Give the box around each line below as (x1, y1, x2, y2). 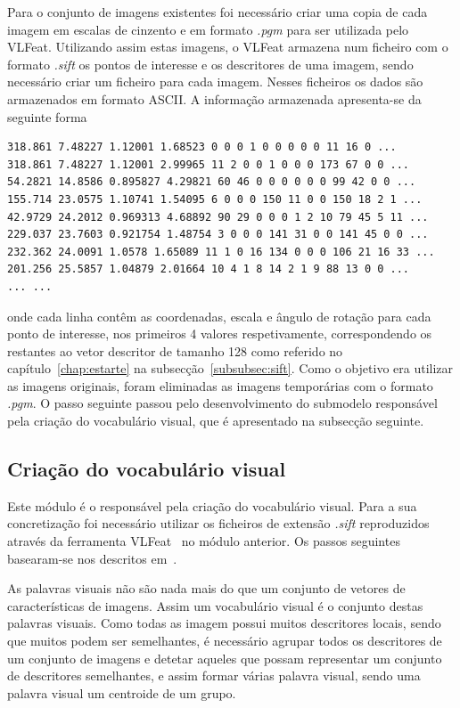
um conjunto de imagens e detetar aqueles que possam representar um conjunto (7, 648, 442, 667)
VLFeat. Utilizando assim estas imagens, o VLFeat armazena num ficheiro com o (7, 37, 448, 56)
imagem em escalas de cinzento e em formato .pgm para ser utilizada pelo (7, 20, 409, 38)
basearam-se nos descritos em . (7, 549, 177, 567)
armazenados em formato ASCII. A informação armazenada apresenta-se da (7, 89, 422, 108)
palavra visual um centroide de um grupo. (7, 683, 236, 702)
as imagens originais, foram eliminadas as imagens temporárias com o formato (7, 376, 433, 395)
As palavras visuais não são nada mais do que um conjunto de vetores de (7, 579, 406, 598)
